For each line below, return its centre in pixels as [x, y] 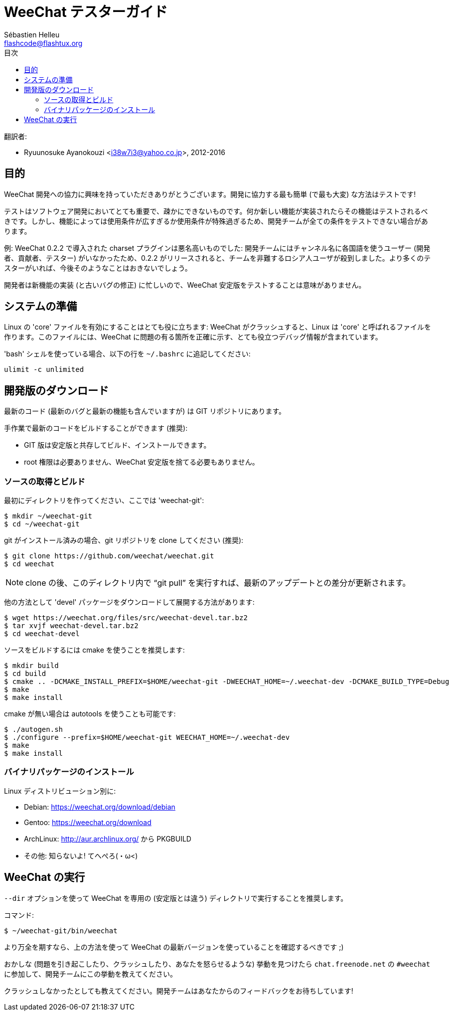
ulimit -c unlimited [44, 370]
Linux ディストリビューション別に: [60, 791]
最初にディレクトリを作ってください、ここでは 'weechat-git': [104, 501]
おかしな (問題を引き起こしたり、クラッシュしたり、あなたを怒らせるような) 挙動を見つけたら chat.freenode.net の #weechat [217, 964]
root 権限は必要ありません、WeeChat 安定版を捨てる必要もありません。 [142, 462]
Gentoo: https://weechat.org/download [88, 822]
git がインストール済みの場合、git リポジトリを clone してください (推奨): [124, 540]
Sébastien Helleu [32, 34]
